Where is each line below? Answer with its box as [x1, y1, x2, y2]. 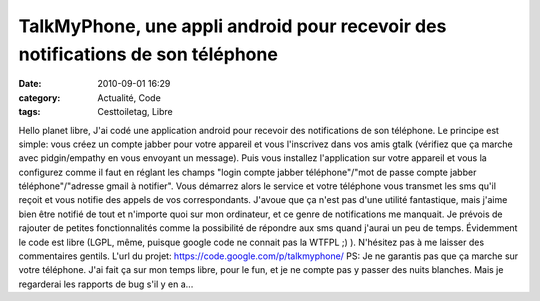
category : [18, 91, 61, 104]
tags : [18, 106, 41, 118]
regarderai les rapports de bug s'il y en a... [18, 278, 194, 290]
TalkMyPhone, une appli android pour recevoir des [18, 15, 447, 37]
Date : [18, 78, 42, 90]
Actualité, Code [97, 91, 162, 104]
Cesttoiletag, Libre [97, 106, 174, 118]
